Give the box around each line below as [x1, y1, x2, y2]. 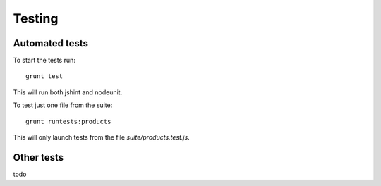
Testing [13, 11, 59, 26]
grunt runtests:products [25, 117, 111, 125]
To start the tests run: [13, 56, 75, 65]
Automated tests [13, 37, 88, 49]
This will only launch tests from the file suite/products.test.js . [13, 133, 190, 142]
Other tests [13, 151, 64, 163]
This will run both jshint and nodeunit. [13, 88, 123, 97]
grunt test [25, 73, 64, 80]
